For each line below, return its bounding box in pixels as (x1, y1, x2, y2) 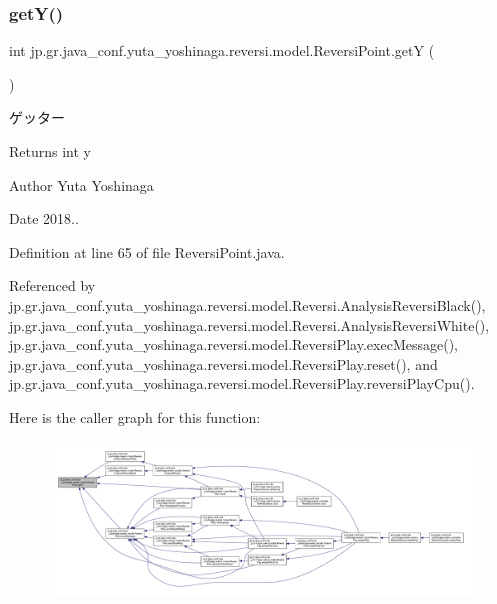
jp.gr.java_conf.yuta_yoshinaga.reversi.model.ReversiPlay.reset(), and (9, 353, 438, 374)
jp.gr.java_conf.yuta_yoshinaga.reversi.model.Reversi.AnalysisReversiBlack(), (9, 294, 486, 315)
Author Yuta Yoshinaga (9, 174, 154, 195)
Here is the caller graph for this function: (9, 406, 261, 427)
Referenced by (9, 275, 96, 296)
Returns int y (9, 141, 91, 161)
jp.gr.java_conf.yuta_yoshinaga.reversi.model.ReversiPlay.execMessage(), (9, 334, 458, 355)
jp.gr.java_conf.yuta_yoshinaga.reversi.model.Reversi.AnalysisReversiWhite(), (9, 314, 490, 335)
